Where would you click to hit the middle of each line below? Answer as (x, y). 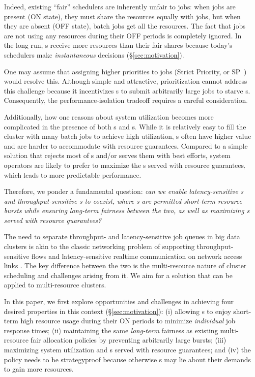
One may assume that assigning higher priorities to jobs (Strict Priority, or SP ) (125, 71)
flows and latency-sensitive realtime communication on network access (137, 256)
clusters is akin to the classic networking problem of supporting (99, 246)
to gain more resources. (39, 369)
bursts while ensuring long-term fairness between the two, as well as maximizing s (127, 210)
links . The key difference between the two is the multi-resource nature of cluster (125, 266)
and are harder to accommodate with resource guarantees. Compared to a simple (126, 145)
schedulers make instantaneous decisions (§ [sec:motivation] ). (94, 54)
